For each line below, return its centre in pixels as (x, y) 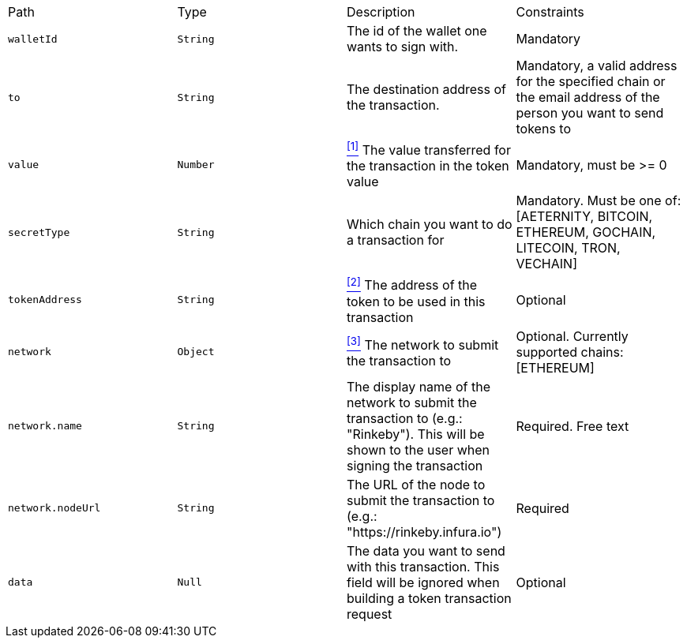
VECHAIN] (546, 264)
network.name (45, 426)
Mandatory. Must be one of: (599, 201)
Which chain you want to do (430, 225)
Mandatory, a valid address (597, 66)
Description (381, 12)
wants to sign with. (403, 47)
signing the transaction (415, 465)
